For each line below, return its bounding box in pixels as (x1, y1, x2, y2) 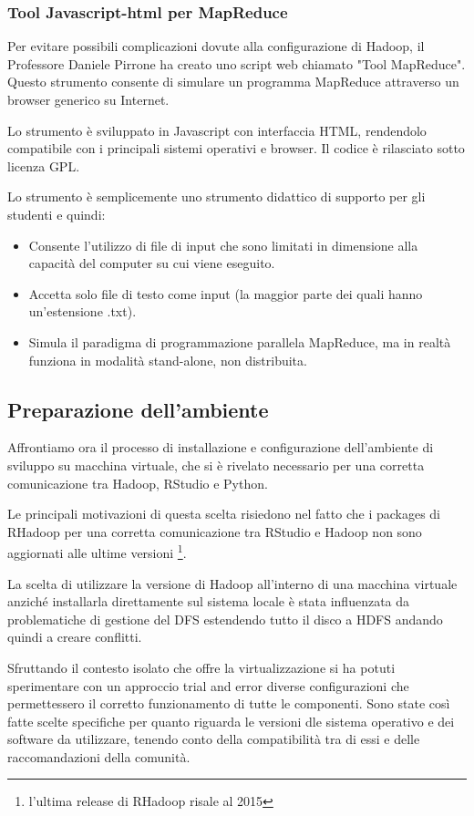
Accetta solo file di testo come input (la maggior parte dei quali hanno (28, 284, 423, 303)
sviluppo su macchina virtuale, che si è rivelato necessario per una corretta (7, 455, 425, 474)
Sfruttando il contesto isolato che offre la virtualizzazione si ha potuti (7, 657, 396, 677)
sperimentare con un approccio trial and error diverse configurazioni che (7, 676, 409, 695)
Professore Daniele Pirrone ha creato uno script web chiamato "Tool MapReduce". (7, 54, 466, 73)
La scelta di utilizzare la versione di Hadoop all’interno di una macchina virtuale (7, 573, 458, 593)
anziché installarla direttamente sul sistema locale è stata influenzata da (7, 592, 410, 611)
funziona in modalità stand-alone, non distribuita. (28, 350, 307, 369)
